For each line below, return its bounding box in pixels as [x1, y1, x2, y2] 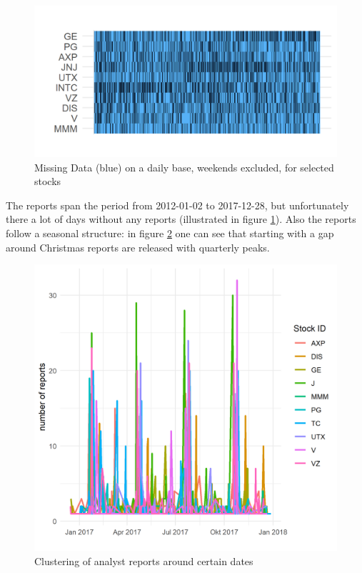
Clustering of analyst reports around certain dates [34, 553, 253, 568]
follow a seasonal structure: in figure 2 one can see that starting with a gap [6, 225, 334, 240]
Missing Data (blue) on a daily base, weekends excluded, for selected [34, 159, 334, 174]
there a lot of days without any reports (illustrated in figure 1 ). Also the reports [6, 211, 356, 226]
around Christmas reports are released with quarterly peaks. [6, 239, 270, 254]
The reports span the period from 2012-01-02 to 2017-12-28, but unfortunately [6, 197, 349, 212]
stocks [34, 174, 61, 189]
